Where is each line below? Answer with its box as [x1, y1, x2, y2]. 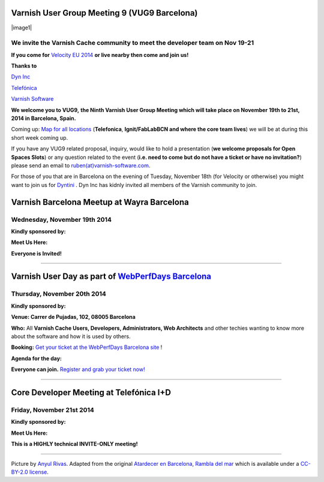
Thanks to [11, 62, 37, 70]
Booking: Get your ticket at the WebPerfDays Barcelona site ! [11, 344, 163, 351]
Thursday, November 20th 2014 [11, 290, 106, 298]
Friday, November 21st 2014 [11, 405, 94, 414]
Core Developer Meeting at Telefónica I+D [11, 387, 171, 397]
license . [29, 468, 49, 475]
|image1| [11, 24, 32, 31]
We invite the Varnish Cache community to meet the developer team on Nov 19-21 [11, 39, 254, 47]
